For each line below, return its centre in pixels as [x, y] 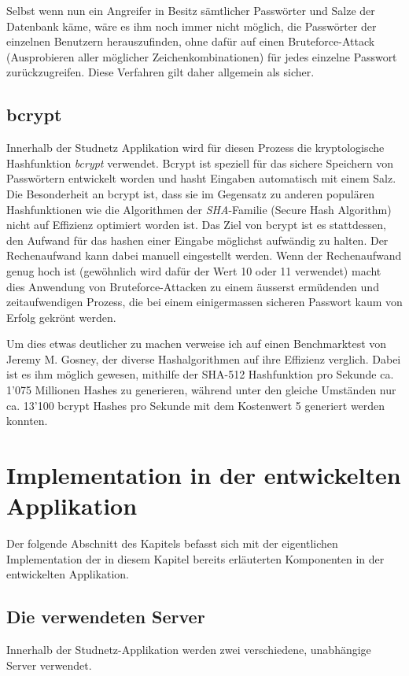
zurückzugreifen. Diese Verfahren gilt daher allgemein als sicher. [160, 72]
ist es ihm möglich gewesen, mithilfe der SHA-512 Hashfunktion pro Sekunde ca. [200, 374]
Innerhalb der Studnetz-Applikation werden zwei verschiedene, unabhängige [189, 650]
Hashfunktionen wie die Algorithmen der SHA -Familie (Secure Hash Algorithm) [199, 209]
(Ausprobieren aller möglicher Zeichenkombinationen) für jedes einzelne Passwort [202, 56]
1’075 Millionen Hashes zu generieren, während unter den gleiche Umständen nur [201, 390]
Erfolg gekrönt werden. [61, 317]
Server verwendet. [49, 665]
